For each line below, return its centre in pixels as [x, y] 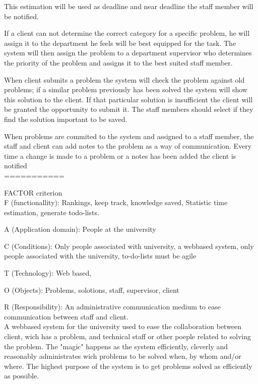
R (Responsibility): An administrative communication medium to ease [112, 307]
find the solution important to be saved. [66, 119]
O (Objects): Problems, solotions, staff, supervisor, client [92, 290]
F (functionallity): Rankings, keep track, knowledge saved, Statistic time [116, 202]
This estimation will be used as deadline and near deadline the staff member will [129, 6]
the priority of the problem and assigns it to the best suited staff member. [118, 62]
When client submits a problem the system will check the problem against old [124, 79]
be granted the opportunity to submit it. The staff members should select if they [129, 109]
